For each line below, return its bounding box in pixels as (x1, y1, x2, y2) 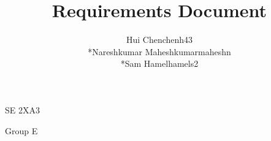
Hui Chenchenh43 (126, 33, 193, 46)
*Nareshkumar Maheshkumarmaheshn (88, 45, 231, 58)
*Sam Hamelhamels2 (120, 57, 199, 70)
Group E (5, 124, 38, 137)
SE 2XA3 (5, 103, 40, 116)
